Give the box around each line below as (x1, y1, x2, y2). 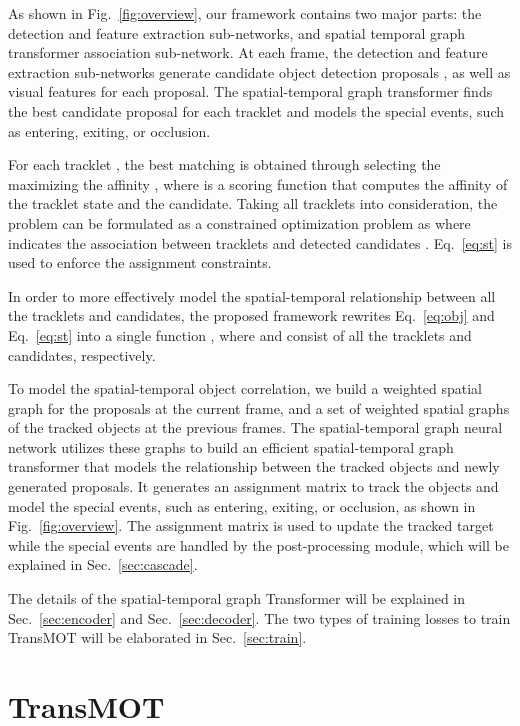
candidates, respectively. (8, 344, 156, 365)
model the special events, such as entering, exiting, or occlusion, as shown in (8, 495, 476, 516)
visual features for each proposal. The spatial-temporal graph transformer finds (8, 81, 493, 102)
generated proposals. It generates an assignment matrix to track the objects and (8, 476, 499, 497)
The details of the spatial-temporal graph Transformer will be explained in (8, 588, 466, 609)
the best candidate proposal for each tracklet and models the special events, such (8, 100, 504, 121)
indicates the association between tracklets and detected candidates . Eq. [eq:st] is (8, 232, 512, 253)
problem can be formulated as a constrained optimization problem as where (8, 212, 471, 233)
